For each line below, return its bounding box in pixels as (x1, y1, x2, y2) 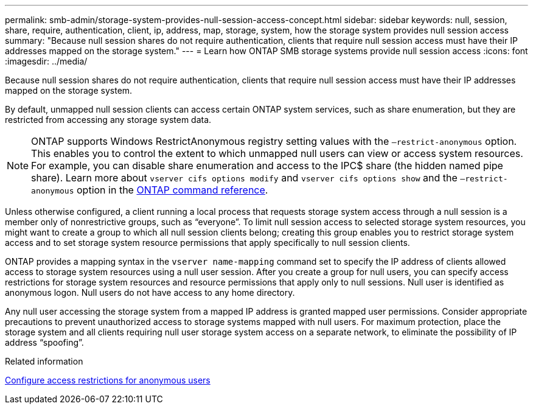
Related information (5, 356, 83, 366)
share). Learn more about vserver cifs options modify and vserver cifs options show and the (31, 172, 458, 184)
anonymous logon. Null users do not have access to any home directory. (5, 287, 295, 298)
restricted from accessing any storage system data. (5, 114, 212, 125)
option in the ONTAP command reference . (77, 184, 268, 196)
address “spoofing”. (5, 337, 84, 348)
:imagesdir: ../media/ (5, 56, 88, 66)
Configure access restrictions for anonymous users (5, 375, 211, 385)
